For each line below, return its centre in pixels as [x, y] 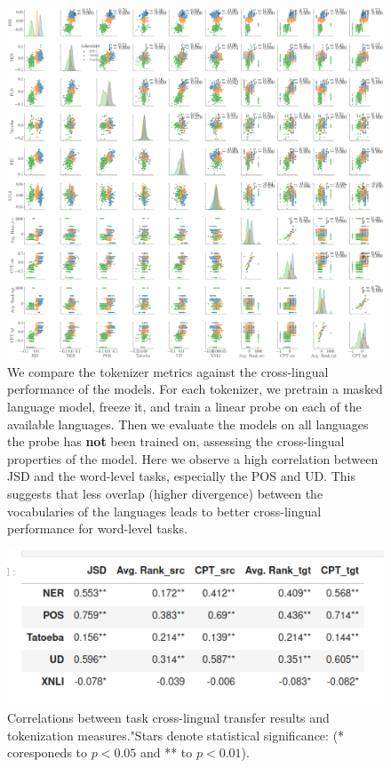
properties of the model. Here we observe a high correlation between [193, 458]
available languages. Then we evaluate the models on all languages [188, 424]
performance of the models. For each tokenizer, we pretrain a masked [195, 389]
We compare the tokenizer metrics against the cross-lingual [168, 371]
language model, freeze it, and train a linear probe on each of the [184, 407]
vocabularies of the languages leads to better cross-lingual [164, 511]
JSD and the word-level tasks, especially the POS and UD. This [181, 476]
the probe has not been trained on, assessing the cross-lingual [176, 441]
